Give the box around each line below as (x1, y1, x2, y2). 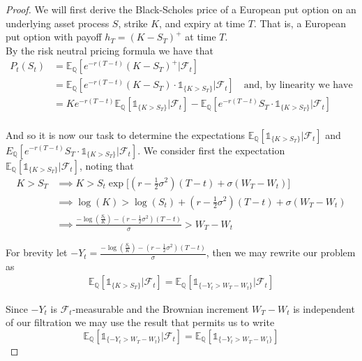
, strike (118, 15, 148, 30)
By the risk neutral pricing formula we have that (6, 43, 213, 57)
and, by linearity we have (243, 80, 353, 91)
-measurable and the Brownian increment (72, 301, 249, 316)
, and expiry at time (159, 15, 246, 30)
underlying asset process (6, 15, 110, 30)
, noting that (79, 158, 134, 172)
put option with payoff (6, 29, 102, 44)
